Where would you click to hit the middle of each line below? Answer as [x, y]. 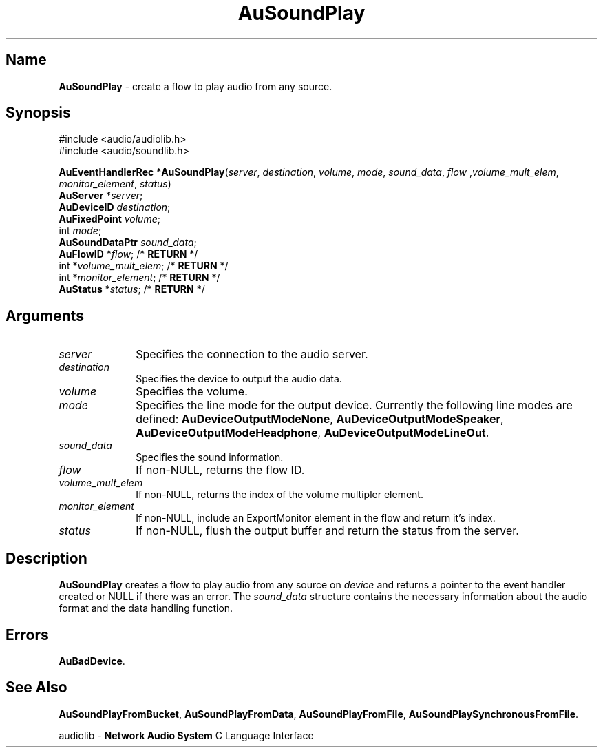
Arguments [45, 316]
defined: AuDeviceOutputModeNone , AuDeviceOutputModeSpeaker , [320, 419]
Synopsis [38, 113]
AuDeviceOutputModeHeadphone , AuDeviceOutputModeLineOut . [313, 433]
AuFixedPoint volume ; [109, 219]
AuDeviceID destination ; [115, 207]
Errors [27, 635]
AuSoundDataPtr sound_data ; [128, 243]
